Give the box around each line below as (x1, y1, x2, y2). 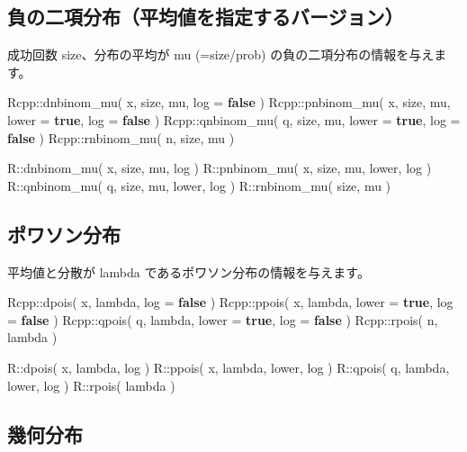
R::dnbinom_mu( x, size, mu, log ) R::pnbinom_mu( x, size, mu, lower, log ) (7, 158, 432, 177)
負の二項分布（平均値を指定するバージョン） (7, 3, 404, 31)
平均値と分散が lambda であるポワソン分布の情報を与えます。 (7, 262, 370, 281)
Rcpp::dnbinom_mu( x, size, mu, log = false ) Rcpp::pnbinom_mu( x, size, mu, (7, 93, 451, 112)
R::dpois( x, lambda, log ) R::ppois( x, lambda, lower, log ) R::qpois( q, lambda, (7, 357, 450, 376)
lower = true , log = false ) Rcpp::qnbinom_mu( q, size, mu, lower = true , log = (7, 110, 461, 129)
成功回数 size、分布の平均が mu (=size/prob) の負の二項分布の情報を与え (7, 45, 435, 64)
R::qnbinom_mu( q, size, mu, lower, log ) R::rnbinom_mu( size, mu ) (7, 176, 391, 194)
